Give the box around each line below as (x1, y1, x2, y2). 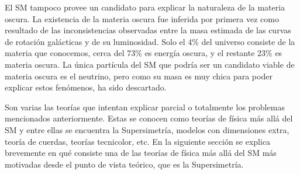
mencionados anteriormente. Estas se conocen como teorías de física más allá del (5, 112, 293, 124)
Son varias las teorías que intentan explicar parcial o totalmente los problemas (5, 100, 285, 113)
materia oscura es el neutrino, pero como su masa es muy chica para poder (5, 69, 273, 82)
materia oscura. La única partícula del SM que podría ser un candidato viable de (5, 58, 295, 70)
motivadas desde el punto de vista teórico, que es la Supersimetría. (5, 158, 244, 170)
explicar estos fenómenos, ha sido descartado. (5, 81, 167, 93)
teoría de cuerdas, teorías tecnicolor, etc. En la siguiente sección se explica (5, 135, 271, 147)
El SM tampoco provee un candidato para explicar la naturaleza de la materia (5, 1, 285, 13)
